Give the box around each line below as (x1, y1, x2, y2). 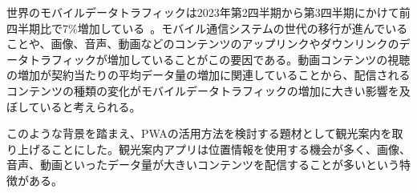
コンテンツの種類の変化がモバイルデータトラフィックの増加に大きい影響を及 (6, 82, 411, 99)
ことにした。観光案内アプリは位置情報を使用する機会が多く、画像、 (51, 140, 411, 157)
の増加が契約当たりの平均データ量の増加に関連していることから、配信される (6, 66, 411, 83)
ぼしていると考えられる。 (6, 98, 141, 115)
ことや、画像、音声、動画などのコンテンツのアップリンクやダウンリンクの (6, 35, 399, 52)
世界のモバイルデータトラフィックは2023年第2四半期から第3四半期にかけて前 (6, 4, 411, 20)
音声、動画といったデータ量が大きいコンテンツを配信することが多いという (6, 156, 399, 173)
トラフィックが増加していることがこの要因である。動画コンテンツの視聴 (28, 50, 411, 67)
